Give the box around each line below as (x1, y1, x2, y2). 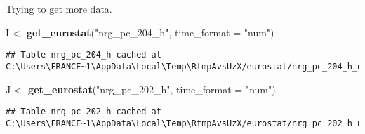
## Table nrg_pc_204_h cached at (6, 50, 161, 60)
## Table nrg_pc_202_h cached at (6, 107, 161, 117)
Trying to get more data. (6, 1, 112, 15)
